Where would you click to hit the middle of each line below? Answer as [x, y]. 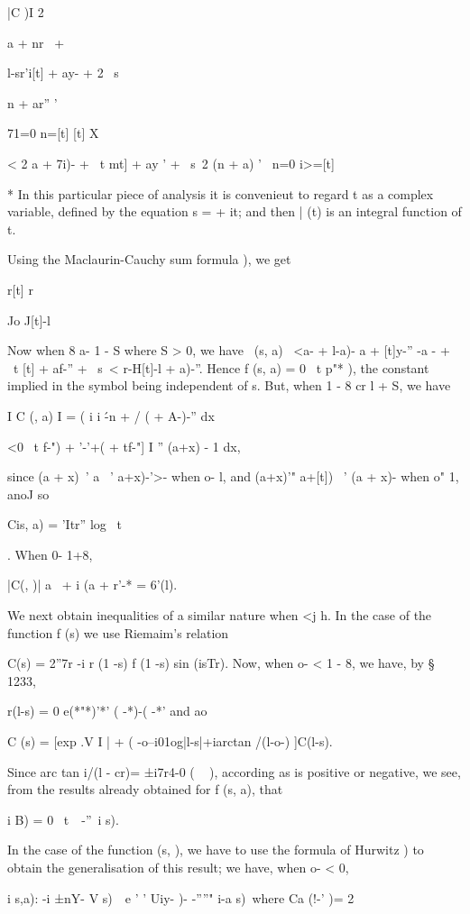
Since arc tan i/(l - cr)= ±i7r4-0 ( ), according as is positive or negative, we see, [234, 771]
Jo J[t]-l [29, 320]
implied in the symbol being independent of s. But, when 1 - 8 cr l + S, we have [229, 385]
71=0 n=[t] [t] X [53, 133]
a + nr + [36, 42]
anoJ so [28, 494]
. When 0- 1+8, [50, 554]
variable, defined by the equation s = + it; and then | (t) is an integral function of [235, 211]
